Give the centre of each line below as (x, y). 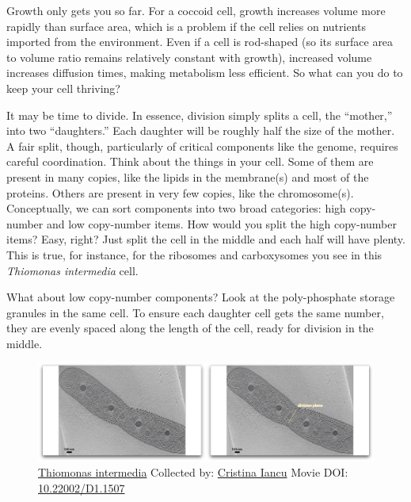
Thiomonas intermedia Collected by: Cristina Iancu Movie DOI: (193, 472)
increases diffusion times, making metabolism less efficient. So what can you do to (205, 73)
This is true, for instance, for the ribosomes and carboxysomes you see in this (194, 254)
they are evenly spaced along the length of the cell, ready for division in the (190, 328)
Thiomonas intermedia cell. (72, 270)
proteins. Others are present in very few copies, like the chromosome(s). (180, 192)
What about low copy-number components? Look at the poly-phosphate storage (201, 297)
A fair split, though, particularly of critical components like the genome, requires (202, 146)
